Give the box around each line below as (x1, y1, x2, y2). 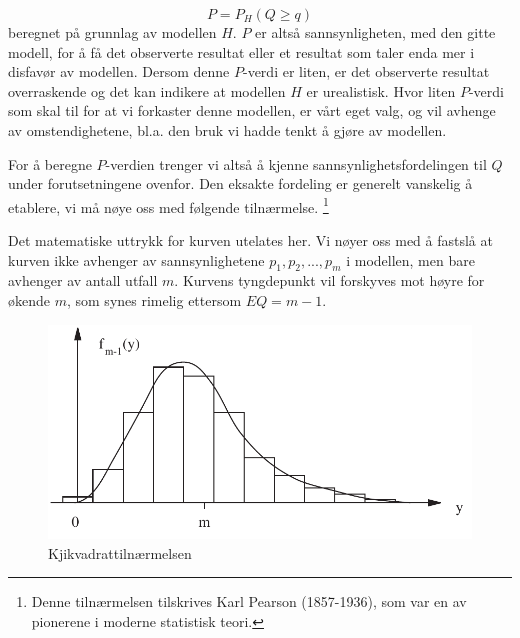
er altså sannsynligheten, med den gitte (255, 22, 496, 42)
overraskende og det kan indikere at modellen (8, 80, 286, 101)
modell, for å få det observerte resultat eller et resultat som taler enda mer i (8, 41, 475, 62)
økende (8, 289, 50, 310)
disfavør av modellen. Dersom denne (8, 61, 230, 82)
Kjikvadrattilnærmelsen (48, 542, 192, 563)
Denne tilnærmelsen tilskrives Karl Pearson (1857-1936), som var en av (31, 591, 467, 612)
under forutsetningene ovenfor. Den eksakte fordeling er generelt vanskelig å (8, 173, 473, 194)
